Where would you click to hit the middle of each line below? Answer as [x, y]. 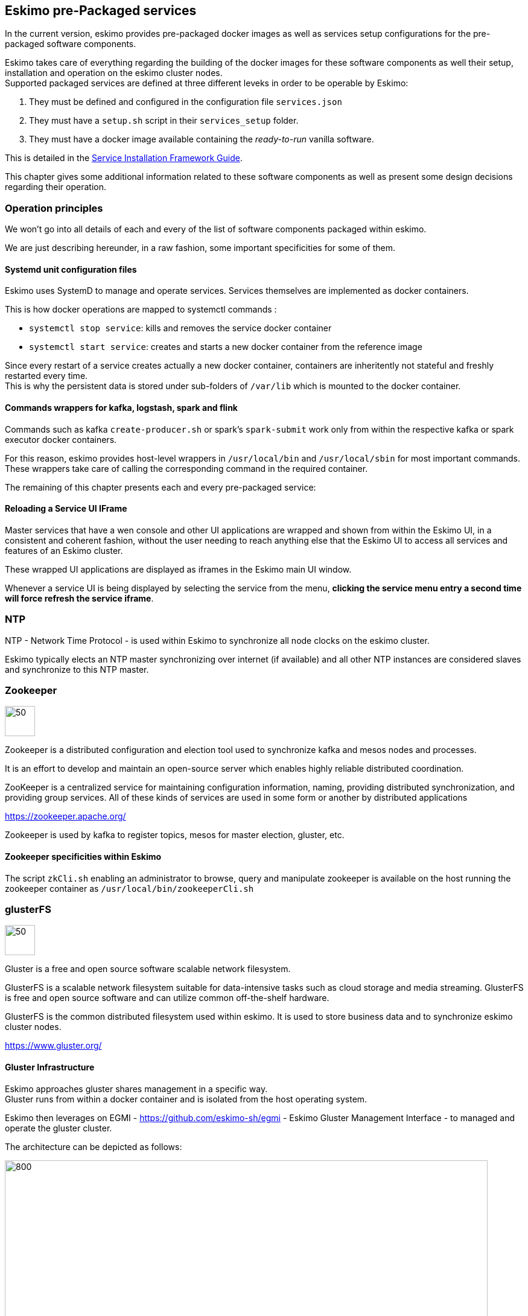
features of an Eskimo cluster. [64, 550]
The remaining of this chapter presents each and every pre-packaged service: [161, 487]
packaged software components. [71, 44]
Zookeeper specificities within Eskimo [83, 856]
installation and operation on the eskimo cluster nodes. [114, 73]
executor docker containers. [61, 439]
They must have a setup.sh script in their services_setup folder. [164, 121]
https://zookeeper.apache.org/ [65, 816]
